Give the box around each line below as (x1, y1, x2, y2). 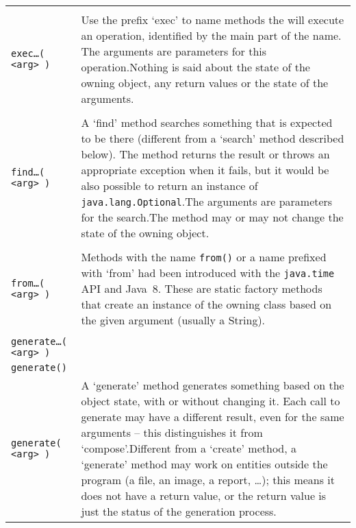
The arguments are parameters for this (81, 43, 267, 59)
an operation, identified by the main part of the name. (81, 27, 342, 43)
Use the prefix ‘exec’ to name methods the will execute (81, 12, 344, 27)
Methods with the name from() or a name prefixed (81, 249, 327, 265)
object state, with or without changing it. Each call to (81, 393, 340, 409)
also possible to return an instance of (81, 178, 258, 193)
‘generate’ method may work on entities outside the (81, 456, 328, 472)
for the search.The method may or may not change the (81, 209, 344, 225)
